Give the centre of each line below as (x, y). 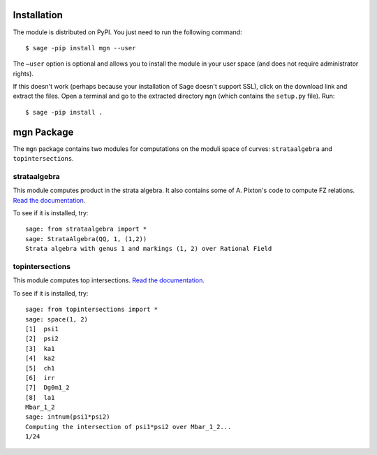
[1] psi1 (42, 329)
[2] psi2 (42, 339)
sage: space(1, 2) (57, 319)
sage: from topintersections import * (92, 310)
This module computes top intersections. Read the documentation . (109, 280)
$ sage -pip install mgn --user (81, 48)
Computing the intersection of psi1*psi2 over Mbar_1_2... (128, 427)
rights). (23, 73)
